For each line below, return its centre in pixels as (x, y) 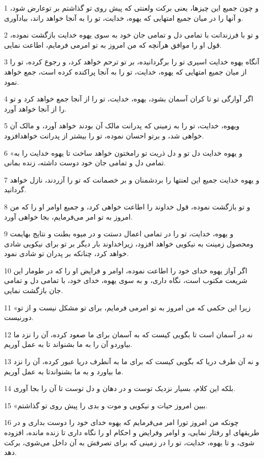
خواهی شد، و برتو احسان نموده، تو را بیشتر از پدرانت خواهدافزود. (104, 135)
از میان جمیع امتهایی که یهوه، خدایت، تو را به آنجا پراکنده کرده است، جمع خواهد (125, 71)
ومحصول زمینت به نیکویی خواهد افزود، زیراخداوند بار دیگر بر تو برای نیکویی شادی (129, 243)
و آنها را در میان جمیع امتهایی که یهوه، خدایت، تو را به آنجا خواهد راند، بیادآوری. (124, 17)
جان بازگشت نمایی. (34, 290)
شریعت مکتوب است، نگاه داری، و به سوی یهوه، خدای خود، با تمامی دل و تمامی (126, 280)
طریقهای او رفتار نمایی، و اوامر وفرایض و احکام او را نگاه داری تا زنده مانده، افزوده (132, 432)
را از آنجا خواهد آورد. (35, 108)
